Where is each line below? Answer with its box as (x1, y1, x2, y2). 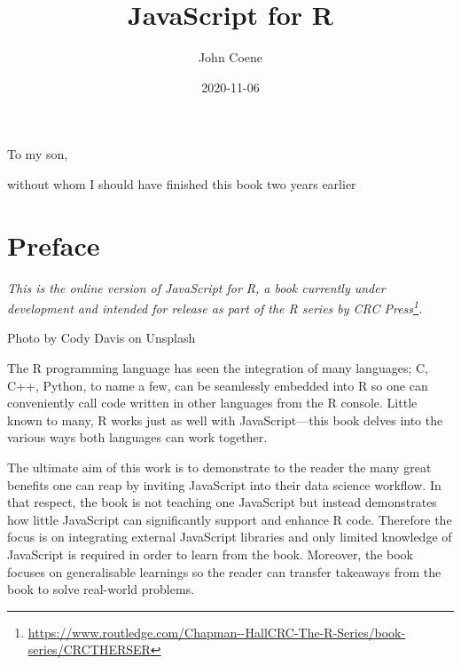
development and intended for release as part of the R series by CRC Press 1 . (7, 297, 423, 317)
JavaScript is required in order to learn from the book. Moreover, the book (7, 545, 413, 563)
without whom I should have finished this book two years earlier (7, 174, 356, 193)
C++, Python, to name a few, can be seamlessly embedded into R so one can (7, 376, 428, 394)
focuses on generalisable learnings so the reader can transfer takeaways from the (7, 562, 441, 581)
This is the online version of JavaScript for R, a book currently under (7, 278, 386, 297)
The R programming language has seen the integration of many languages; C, (7, 359, 428, 377)
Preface (7, 226, 100, 263)
